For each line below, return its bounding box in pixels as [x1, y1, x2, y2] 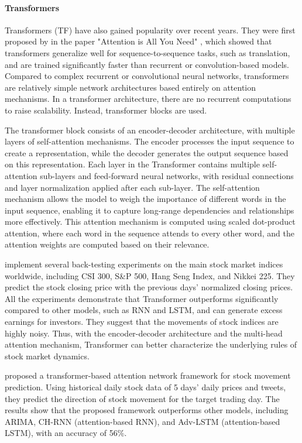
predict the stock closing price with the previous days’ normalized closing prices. [5, 281, 293, 293]
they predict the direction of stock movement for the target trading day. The [5, 392, 280, 404]
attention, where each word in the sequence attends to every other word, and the [5, 226, 294, 239]
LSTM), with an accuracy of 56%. [5, 427, 127, 439]
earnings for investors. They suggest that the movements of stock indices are [5, 315, 279, 328]
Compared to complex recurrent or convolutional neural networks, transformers [5, 70, 289, 82]
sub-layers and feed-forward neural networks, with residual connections [40, 169, 294, 181]
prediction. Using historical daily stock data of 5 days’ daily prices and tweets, [5, 381, 286, 393]
